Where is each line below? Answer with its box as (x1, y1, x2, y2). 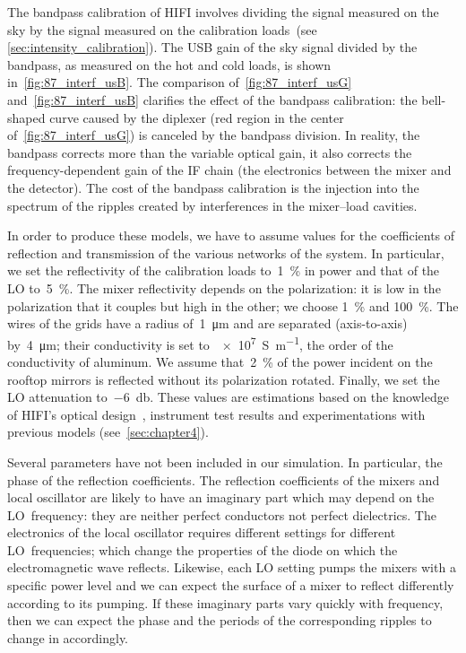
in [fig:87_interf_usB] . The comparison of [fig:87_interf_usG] (7, 73, 352, 91)
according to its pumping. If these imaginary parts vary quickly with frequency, (7, 593, 444, 612)
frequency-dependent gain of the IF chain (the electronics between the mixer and (7, 161, 452, 179)
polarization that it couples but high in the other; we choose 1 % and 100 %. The (7, 296, 459, 315)
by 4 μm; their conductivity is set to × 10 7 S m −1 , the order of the (7, 332, 393, 353)
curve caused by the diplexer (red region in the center (49, 108, 344, 126)
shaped (7, 108, 46, 126)
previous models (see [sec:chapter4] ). (7, 422, 209, 441)
